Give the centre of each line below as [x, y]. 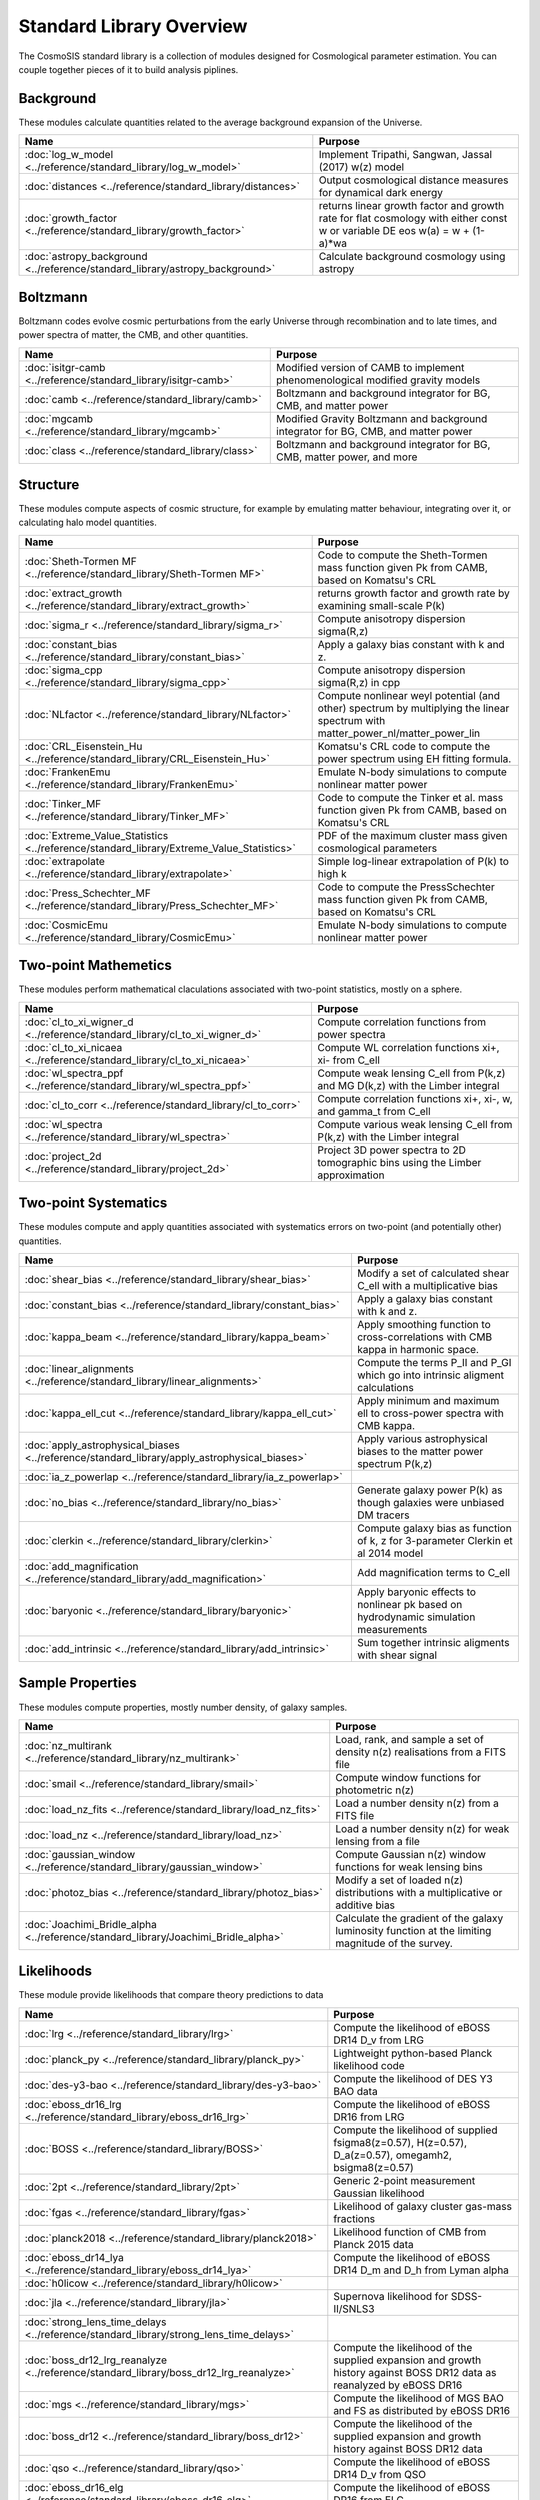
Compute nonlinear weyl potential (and [408, 695]
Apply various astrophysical [422, 1439]
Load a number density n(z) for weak [422, 1828]
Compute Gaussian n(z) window [411, 1854]
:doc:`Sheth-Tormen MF [80, 561]
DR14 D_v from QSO [380, 2474]
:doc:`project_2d [63, 1156]
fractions [354, 2218]
